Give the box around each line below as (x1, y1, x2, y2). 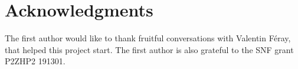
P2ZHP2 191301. (5, 55, 66, 67)
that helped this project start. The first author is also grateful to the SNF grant (5, 43, 294, 55)
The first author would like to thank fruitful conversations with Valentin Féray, (5, 32, 291, 44)
